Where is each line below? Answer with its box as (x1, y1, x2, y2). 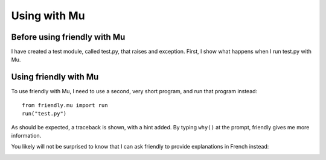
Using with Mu (11, 9, 85, 22)
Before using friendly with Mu (11, 32, 126, 42)
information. (11, 132, 42, 139)
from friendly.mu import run (22, 102, 108, 108)
